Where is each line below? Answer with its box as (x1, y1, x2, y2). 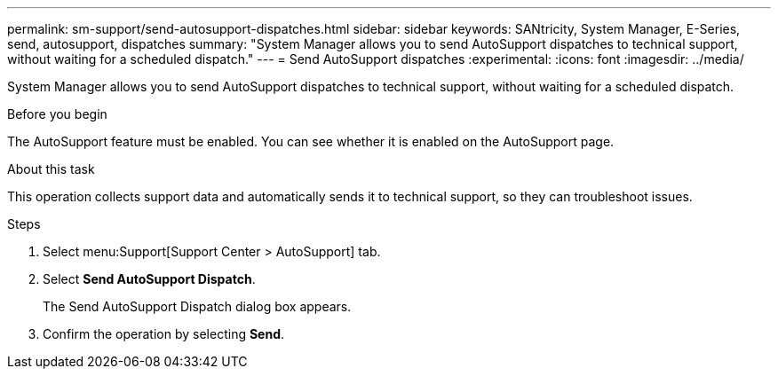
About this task (7, 161, 95, 176)
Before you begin (7, 106, 107, 121)
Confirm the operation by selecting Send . (43, 326, 285, 341)
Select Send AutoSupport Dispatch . (43, 271, 256, 286)
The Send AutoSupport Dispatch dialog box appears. (43, 299, 352, 314)
